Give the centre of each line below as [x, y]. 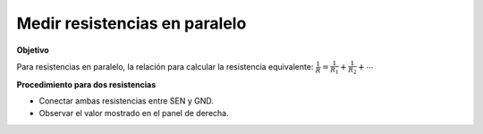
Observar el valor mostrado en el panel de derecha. [134, 113]
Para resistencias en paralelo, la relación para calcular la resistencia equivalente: [165, 66]
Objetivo [33, 50]
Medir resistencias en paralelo [131, 23]
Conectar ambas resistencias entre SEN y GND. [126, 100]
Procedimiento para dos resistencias [86, 84]
